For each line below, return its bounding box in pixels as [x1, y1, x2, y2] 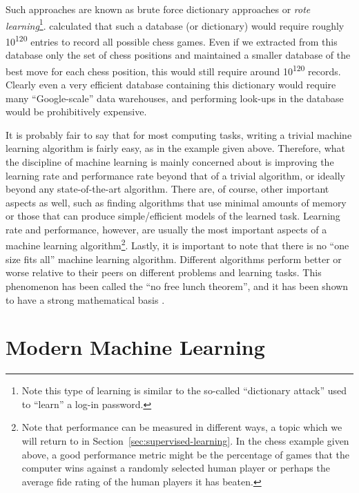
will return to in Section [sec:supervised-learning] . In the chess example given [21, 434, 349, 447]
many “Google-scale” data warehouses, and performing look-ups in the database [6, 90, 344, 105]
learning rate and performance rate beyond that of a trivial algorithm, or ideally [6, 168, 345, 182]
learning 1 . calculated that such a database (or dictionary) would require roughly [6, 16, 345, 32]
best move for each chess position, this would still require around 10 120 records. [6, 61, 341, 78]
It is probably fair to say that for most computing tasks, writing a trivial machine [6, 127, 352, 142]
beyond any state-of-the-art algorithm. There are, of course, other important [6, 182, 329, 196]
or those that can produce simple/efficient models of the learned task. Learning [6, 209, 340, 223]
